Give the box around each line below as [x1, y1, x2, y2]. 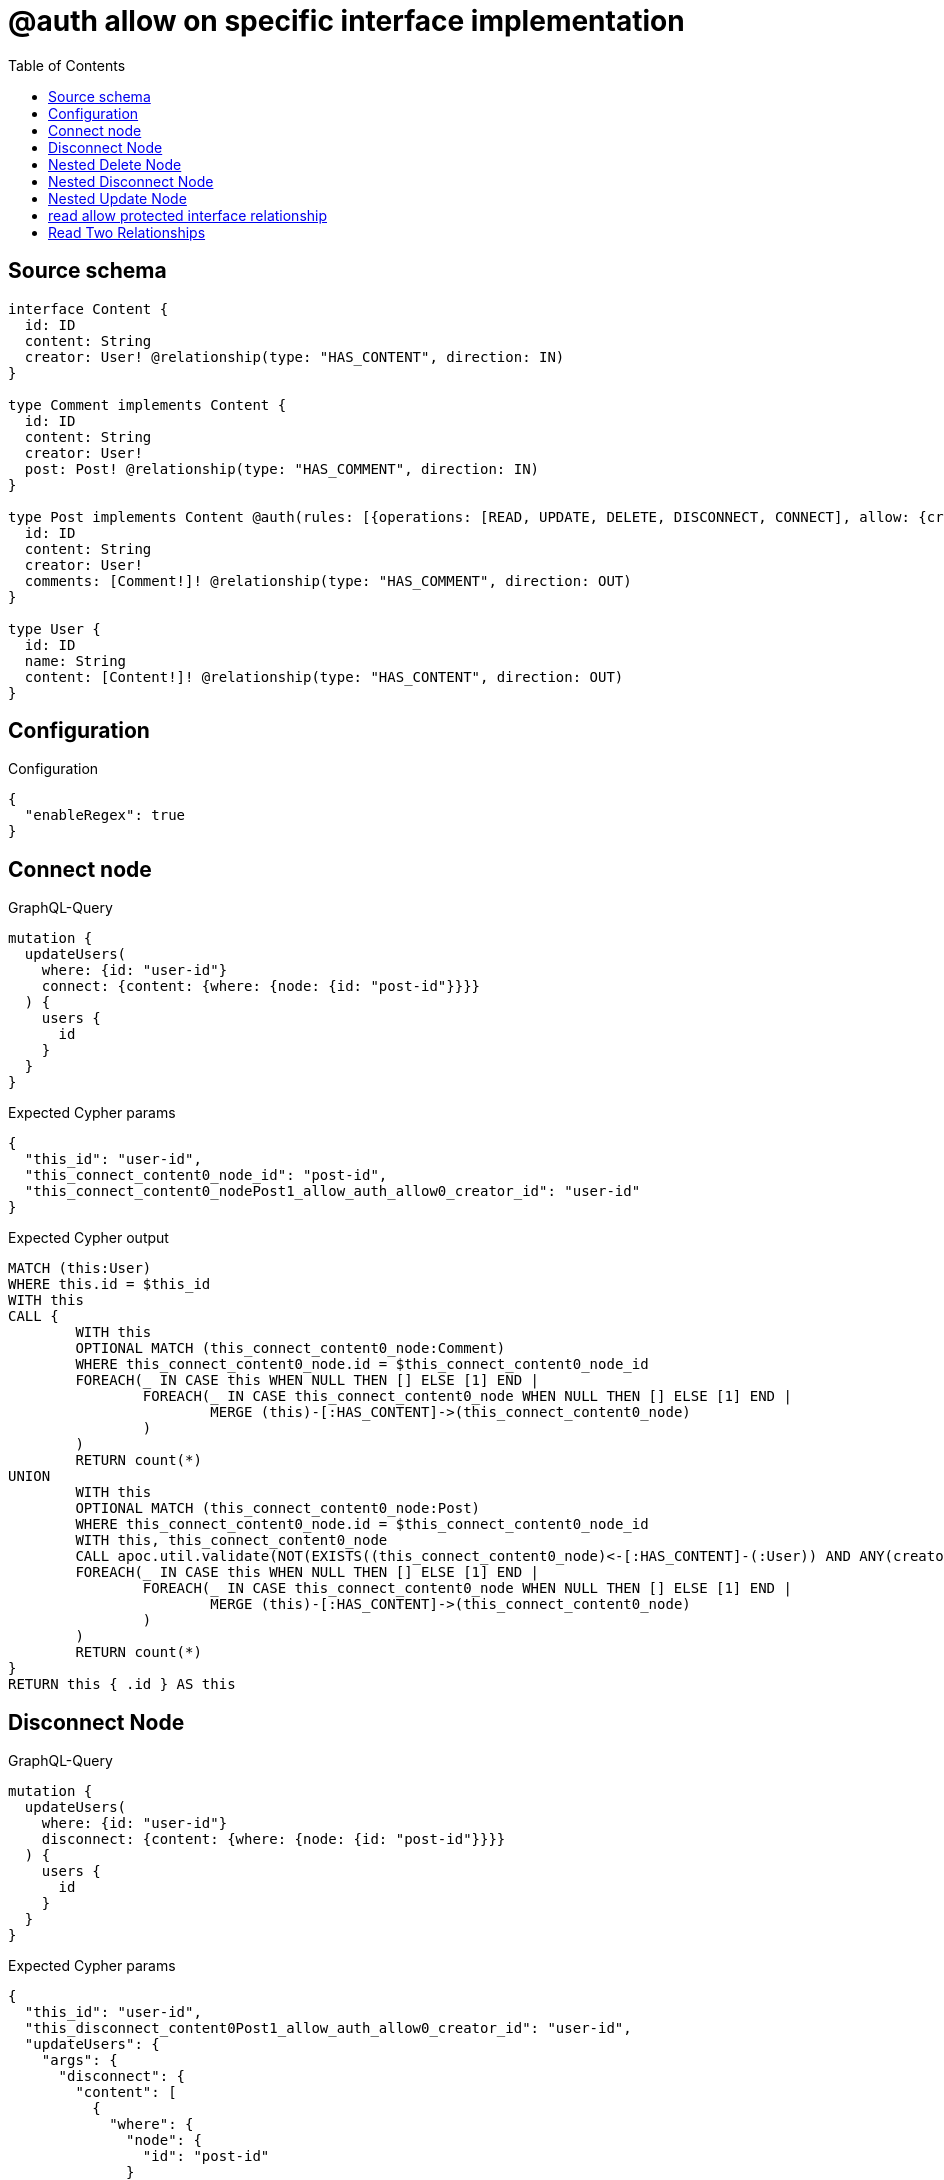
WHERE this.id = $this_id [8, 1276, 211, 1293]
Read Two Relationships [48, 223, 206, 241]
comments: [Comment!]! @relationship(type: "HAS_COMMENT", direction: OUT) [24, 572, 632, 589]
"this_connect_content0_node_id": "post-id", [24, 1167, 388, 1184]
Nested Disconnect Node [48, 172, 214, 190]
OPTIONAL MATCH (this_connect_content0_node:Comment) [75, 1340, 506, 1357]
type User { [8, 620, 101, 637]
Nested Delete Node [48, 155, 182, 173]
